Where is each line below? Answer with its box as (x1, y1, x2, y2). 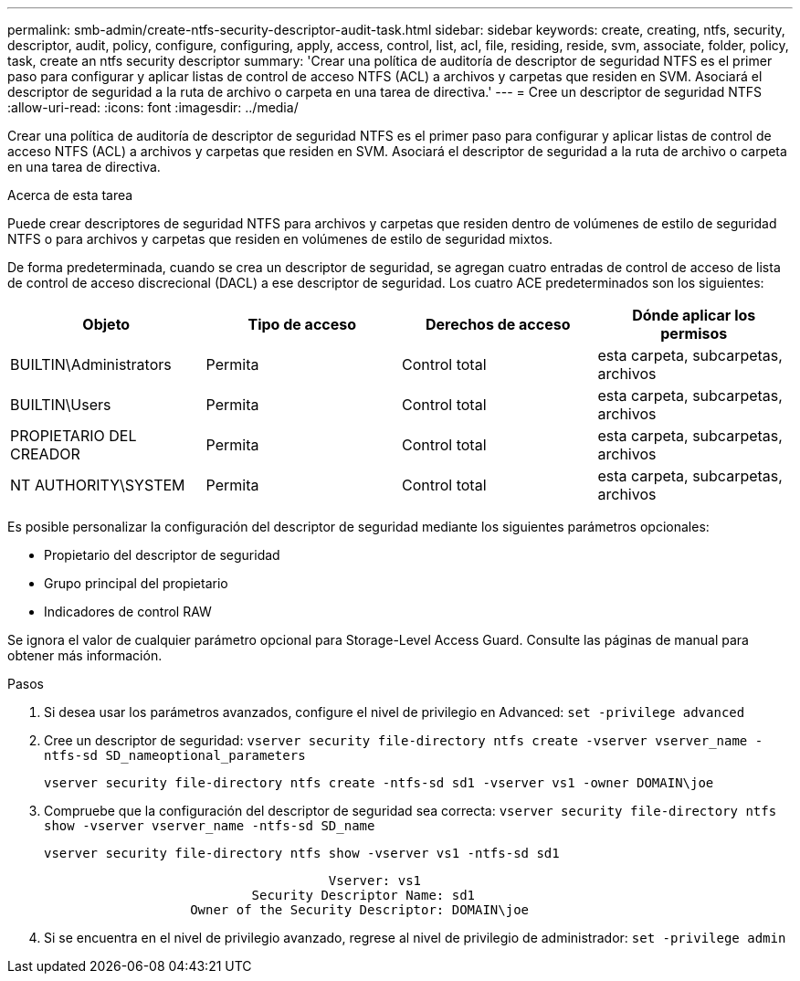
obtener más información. (7, 648, 163, 663)
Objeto (82, 315, 131, 333)
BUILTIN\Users (10, 396, 111, 414)
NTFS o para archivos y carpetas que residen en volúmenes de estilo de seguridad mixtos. (7, 231, 553, 247)
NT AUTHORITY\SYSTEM (10, 476, 185, 494)
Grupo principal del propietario (44, 575, 228, 591)
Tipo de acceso (247, 315, 357, 333)
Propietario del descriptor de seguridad (44, 547, 280, 563)
